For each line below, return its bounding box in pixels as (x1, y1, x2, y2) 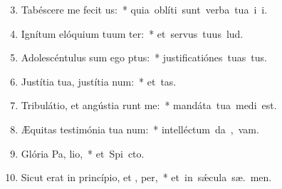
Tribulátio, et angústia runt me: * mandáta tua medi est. (21, 98, 277, 113)
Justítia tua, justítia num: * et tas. (21, 73, 177, 88)
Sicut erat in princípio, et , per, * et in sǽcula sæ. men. (21, 170, 272, 185)
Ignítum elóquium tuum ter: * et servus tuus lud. (21, 26, 244, 41)
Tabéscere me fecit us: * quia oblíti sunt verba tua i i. (21, 2, 268, 16)
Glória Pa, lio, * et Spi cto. (21, 145, 145, 160)
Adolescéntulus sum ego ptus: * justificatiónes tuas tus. (21, 50, 267, 65)
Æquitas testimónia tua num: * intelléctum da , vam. (21, 121, 259, 136)
